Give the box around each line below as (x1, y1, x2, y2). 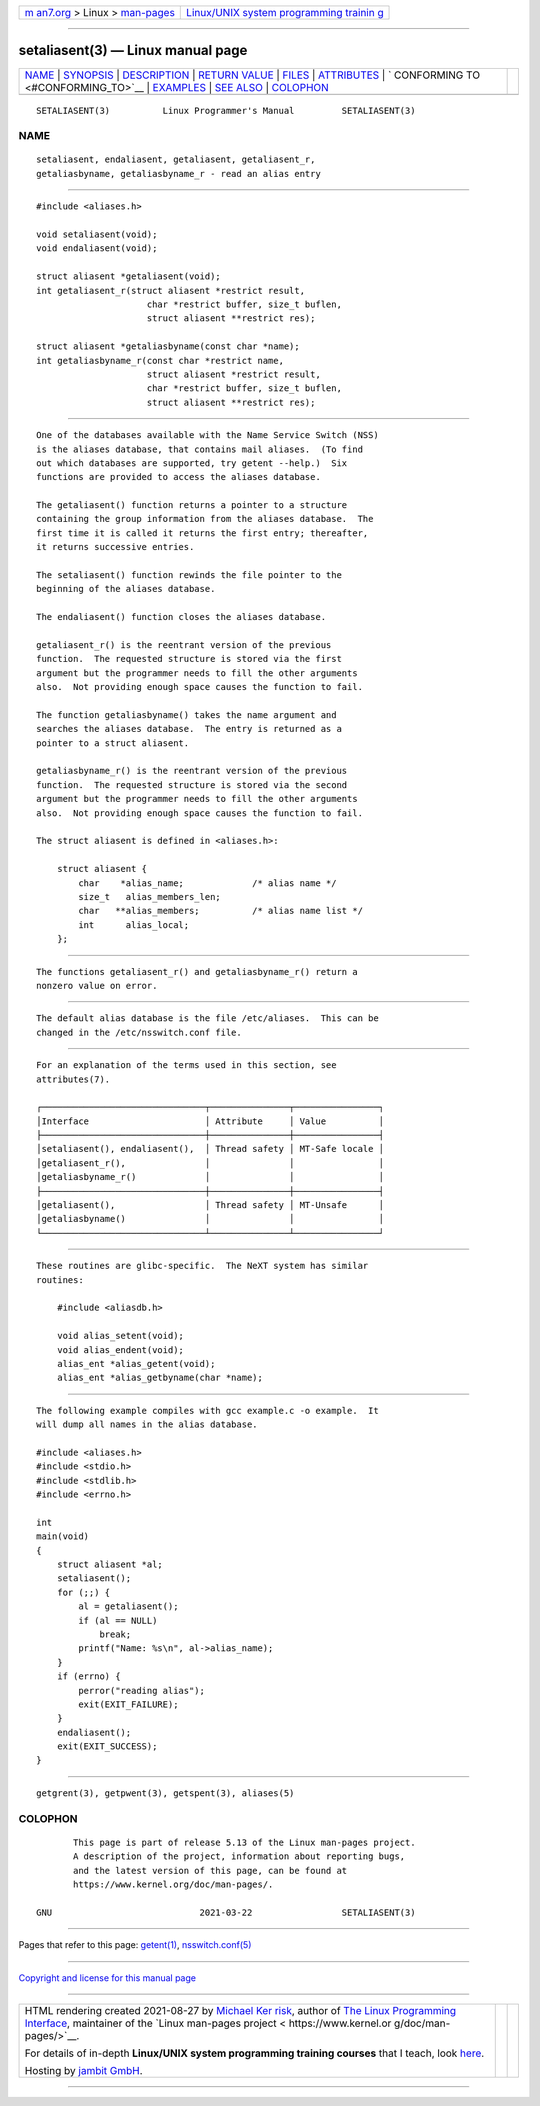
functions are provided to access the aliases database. (36, 471, 322, 483)
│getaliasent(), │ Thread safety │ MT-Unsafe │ (36, 1200, 385, 1211)
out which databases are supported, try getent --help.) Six (36, 457, 348, 469)
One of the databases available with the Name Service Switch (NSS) (36, 430, 379, 441)
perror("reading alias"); (78, 1685, 205, 1696)
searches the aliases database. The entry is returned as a (36, 723, 342, 735)
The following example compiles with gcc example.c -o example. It (36, 1405, 379, 1416)
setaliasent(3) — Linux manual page (18, 42, 248, 59)
